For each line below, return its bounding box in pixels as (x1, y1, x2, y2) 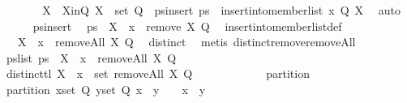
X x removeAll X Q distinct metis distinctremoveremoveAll (17, 33, 356, 50)
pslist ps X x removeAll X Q (6, 49, 177, 66)
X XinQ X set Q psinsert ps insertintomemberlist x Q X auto (42, 2, 401, 18)
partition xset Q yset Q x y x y (6, 80, 206, 97)
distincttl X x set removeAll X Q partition (6, 65, 310, 82)
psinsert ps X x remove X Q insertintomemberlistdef (32, 17, 342, 34)
